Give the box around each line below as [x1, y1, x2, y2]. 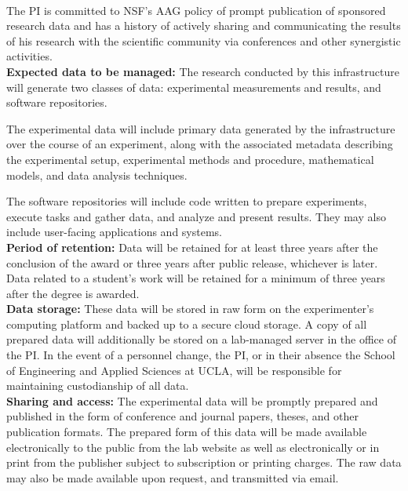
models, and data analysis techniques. [6, 166, 188, 183]
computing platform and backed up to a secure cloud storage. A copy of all [6, 315, 367, 332]
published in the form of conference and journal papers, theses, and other [6, 408, 359, 424]
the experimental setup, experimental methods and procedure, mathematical [6, 151, 374, 167]
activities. [6, 48, 53, 64]
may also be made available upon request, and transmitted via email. [6, 469, 339, 486]
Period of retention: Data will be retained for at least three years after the [6, 238, 378, 255]
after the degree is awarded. [6, 285, 140, 301]
